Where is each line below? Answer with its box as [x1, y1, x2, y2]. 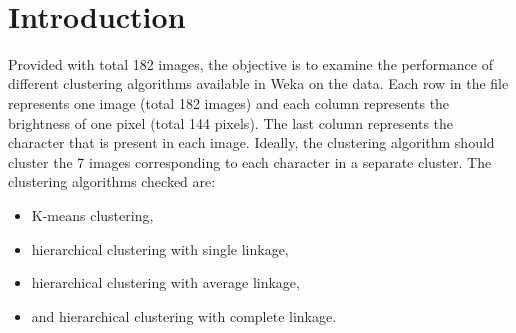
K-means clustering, [31, 205, 154, 225]
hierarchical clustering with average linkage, [31, 272, 300, 293]
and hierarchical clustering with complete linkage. [31, 305, 337, 326]
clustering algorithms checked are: [8, 171, 216, 192]
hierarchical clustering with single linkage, [31, 238, 289, 259]
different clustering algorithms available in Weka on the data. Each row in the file [8, 73, 509, 94]
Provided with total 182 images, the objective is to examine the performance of [8, 53, 494, 74]
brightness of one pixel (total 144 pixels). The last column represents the [8, 112, 454, 133]
